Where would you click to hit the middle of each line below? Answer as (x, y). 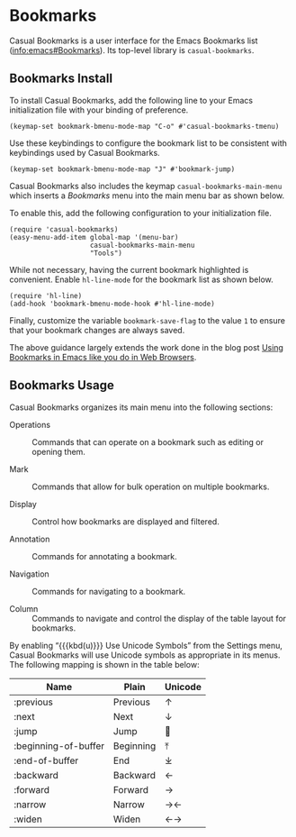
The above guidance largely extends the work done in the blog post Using (146, 347)
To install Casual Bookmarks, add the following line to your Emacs (131, 100)
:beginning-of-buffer (59, 746)
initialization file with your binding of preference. (99, 110)
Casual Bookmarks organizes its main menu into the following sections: (141, 407)
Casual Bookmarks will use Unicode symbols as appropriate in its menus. (145, 655)
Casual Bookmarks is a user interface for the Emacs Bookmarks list (134, 41)
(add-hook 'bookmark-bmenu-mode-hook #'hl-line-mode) (112, 304)
